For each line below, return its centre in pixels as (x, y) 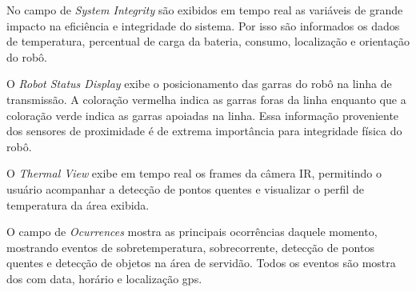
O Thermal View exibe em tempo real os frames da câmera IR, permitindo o (194, 173)
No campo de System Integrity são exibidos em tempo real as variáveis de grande (205, 10)
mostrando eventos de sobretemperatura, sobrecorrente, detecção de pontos (190, 247)
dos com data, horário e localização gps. (104, 278)
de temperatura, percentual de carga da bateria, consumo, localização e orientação (208, 41)
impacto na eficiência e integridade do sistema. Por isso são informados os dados (203, 25)
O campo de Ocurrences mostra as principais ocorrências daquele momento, (192, 232)
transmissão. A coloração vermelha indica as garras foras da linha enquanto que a (206, 99)
